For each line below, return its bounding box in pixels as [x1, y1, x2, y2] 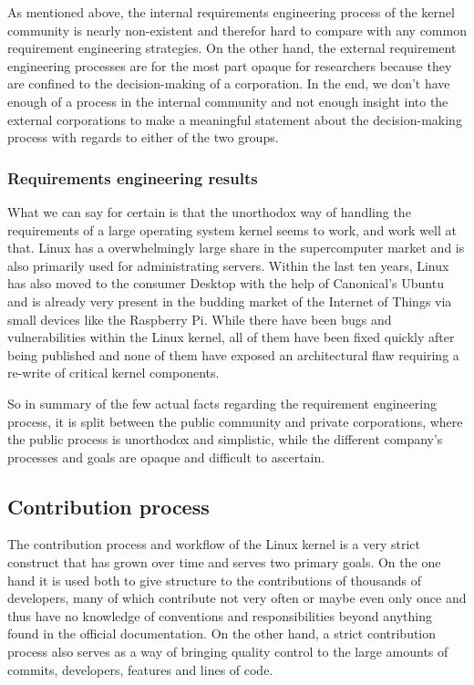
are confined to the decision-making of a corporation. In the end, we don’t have [7, 74, 450, 93]
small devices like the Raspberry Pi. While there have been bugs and [7, 309, 392, 328]
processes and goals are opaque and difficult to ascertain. [7, 447, 325, 466]
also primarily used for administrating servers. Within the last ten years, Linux [7, 255, 449, 275]
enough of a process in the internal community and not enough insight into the [7, 91, 448, 110]
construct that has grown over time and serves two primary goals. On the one [7, 553, 441, 572]
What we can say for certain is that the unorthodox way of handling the [7, 202, 411, 221]
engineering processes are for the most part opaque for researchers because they [7, 56, 452, 75]
